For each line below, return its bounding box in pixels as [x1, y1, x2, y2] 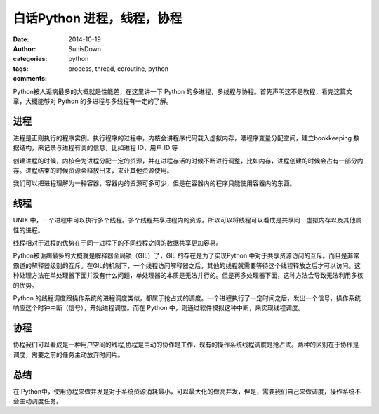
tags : [13, 64, 29, 73]
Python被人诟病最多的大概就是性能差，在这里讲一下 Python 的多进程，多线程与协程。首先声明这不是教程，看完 [13, 87, 334, 95]
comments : [13, 74, 47, 83]
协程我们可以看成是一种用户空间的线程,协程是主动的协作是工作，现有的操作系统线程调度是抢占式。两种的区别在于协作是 [13, 340, 359, 349]
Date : [13, 35, 29, 44]
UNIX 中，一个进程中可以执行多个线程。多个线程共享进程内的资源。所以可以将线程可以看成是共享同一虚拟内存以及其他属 [13, 216, 362, 225]
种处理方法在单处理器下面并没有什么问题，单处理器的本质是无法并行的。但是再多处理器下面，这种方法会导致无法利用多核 [13, 271, 364, 280]
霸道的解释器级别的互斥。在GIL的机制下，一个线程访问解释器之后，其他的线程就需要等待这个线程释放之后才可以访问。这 [13, 261, 361, 269]
